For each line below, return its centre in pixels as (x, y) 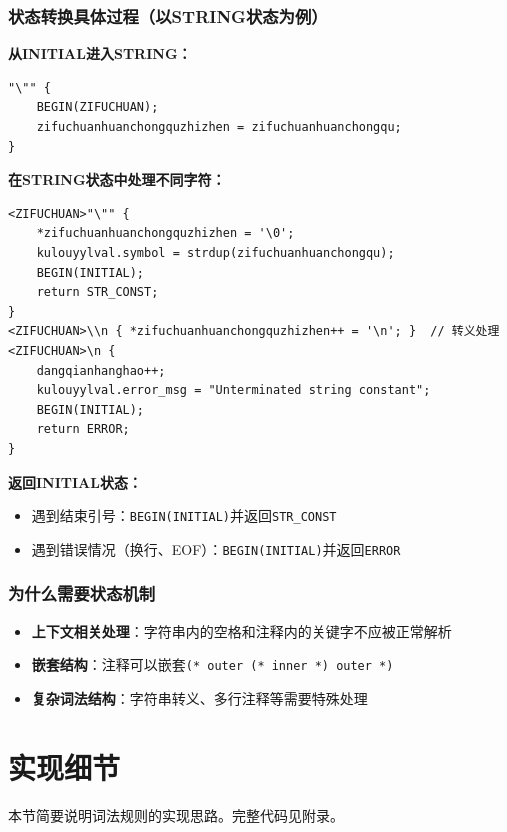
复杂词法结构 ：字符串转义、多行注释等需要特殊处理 (199, 697)
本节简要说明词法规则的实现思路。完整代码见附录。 (176, 814)
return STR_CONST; (97, 292)
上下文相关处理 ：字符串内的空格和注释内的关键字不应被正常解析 (241, 630)
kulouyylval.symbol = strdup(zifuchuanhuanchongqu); (215, 252)
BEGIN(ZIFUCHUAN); (97, 107)
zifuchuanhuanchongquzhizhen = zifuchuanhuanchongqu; (219, 127)
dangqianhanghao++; (101, 370)
